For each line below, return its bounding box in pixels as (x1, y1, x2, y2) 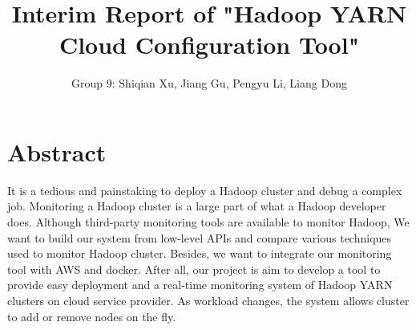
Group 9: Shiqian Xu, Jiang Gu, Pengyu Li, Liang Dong (71, 75, 347, 92)
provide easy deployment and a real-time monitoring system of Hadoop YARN (7, 276, 393, 293)
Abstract (7, 135, 107, 168)
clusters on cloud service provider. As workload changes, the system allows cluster (7, 292, 410, 308)
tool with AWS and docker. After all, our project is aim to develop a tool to (7, 260, 381, 277)
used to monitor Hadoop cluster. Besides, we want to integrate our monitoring (7, 245, 392, 262)
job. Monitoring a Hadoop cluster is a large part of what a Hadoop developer (7, 198, 386, 214)
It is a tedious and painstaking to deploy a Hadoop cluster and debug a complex (7, 181, 402, 198)
